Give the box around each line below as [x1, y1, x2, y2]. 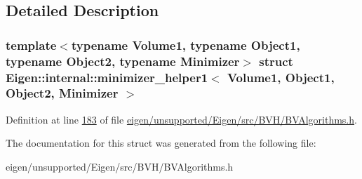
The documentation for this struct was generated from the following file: [6, 135, 316, 150]
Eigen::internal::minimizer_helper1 [6, 68, 208, 86]
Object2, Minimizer [6, 84, 119, 102]
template [6, 36, 57, 53]
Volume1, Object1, [227, 68, 335, 86]
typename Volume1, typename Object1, [71, 36, 300, 53]
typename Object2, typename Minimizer [6, 52, 240, 69]
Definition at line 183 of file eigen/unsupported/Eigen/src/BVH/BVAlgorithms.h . [6, 112, 357, 126]
